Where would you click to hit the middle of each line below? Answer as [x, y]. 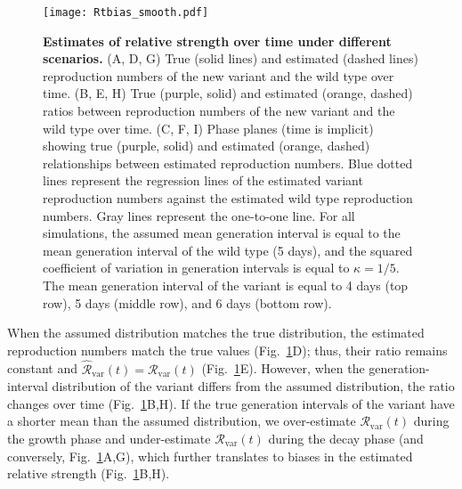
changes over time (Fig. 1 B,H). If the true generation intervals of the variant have [231, 403]
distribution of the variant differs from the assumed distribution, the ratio [253, 386]
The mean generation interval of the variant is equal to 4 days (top [226, 285]
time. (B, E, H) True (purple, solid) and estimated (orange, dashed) [228, 93]
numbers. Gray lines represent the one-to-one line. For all [199, 215]
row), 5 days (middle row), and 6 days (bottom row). [187, 302]
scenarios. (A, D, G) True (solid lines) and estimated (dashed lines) [231, 58]
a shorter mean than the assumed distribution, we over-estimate [182, 421]
